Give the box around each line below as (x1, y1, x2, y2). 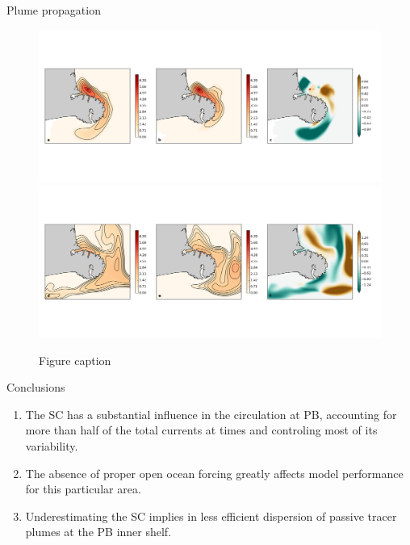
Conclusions (6, 379, 65, 396)
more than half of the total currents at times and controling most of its (25, 421, 378, 438)
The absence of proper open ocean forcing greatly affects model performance (25, 464, 404, 481)
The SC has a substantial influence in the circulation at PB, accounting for (25, 405, 397, 422)
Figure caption (39, 351, 111, 368)
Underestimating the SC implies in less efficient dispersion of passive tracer (25, 507, 397, 524)
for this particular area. (25, 480, 141, 497)
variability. (25, 437, 78, 454)
